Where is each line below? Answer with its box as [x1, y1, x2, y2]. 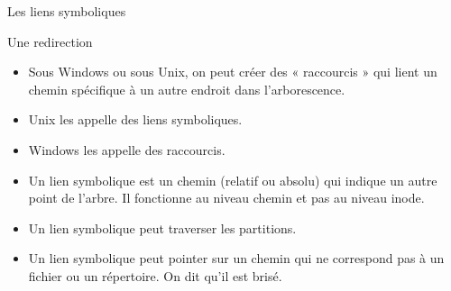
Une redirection [7, 32, 93, 50]
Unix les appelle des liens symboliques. [28, 110, 243, 129]
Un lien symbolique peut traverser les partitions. [28, 218, 297, 237]
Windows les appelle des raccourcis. [28, 140, 225, 159]
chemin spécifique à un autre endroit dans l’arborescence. [28, 79, 345, 98]
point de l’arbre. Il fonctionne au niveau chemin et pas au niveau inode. [28, 188, 425, 207]
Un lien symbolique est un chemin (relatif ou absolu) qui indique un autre [28, 170, 437, 189]
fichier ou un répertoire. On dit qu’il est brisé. [28, 266, 282, 285]
